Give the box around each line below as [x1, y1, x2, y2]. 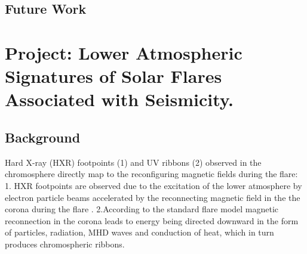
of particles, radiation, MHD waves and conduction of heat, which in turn [5, 226, 274, 238]
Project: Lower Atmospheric [5, 40, 242, 64]
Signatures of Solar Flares [5, 64, 222, 88]
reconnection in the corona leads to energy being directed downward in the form [5, 214, 299, 227]
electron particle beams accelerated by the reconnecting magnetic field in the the [5, 191, 300, 203]
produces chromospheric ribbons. [5, 237, 125, 250]
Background [5, 128, 81, 146]
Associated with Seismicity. [5, 87, 234, 111]
